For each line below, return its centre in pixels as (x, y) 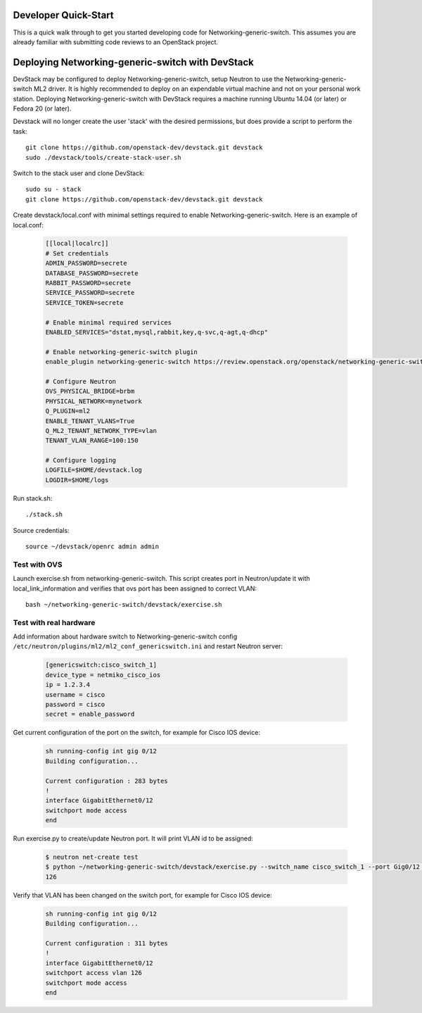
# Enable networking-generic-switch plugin (122, 352)
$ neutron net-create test (92, 857)
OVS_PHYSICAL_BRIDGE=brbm (90, 391)
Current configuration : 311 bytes (107, 943)
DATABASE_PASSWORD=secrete (92, 273)
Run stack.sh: (33, 498)
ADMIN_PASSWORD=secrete (87, 263)
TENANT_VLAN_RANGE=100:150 (92, 441)
